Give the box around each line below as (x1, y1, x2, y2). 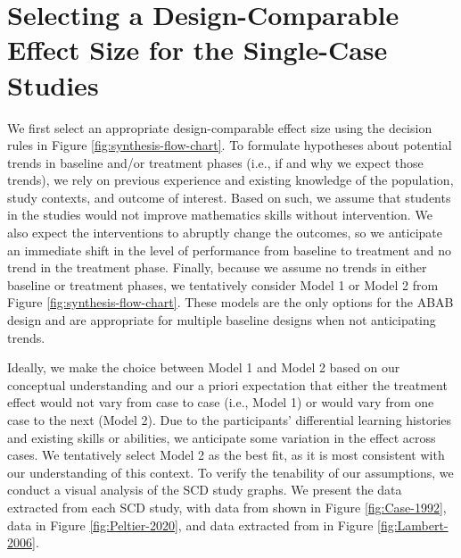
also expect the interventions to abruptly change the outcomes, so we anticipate (7, 223, 443, 242)
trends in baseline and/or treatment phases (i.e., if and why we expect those (7, 153, 424, 171)
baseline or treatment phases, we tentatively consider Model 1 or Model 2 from (7, 275, 439, 294)
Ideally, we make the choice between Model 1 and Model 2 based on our (7, 358, 400, 377)
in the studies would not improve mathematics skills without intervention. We (7, 205, 432, 224)
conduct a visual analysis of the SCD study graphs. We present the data (7, 480, 402, 499)
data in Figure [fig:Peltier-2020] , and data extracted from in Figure (7, 515, 374, 534)
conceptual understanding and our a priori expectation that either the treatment (7, 375, 448, 394)
